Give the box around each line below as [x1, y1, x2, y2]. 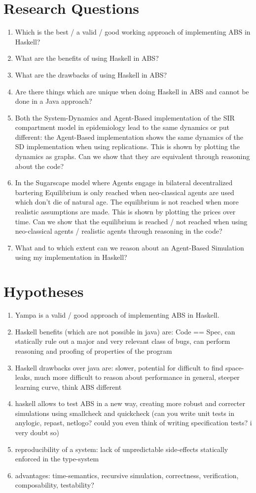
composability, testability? [15, 480, 94, 490]
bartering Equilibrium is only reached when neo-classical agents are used [15, 187, 234, 197]
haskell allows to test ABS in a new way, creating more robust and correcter [15, 398, 245, 409]
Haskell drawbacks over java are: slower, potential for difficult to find [15, 362, 223, 372]
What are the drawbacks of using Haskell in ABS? [15, 69, 167, 80]
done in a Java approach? [15, 96, 92, 106]
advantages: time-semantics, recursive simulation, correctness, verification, [15, 470, 239, 480]
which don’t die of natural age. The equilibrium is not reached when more [15, 197, 239, 207]
